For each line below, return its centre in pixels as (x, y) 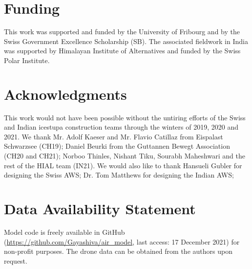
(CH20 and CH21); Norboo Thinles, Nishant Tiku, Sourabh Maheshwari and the (125, 156)
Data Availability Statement (100, 208)
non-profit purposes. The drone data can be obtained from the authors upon (118, 251)
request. (16, 260)
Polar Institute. (27, 60)
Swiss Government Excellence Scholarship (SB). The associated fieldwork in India (126, 41)
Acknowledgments (65, 94)
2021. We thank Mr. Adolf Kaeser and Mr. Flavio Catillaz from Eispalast (114, 136)
